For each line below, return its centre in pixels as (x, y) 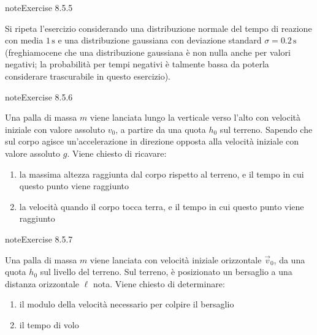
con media (24, 40)
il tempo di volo (49, 324)
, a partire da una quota (161, 129)
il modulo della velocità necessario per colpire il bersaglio (127, 304)
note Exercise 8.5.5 (39, 7)
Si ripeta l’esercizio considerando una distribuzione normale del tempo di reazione (158, 28)
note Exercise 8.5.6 (39, 96)
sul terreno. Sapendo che (266, 129)
